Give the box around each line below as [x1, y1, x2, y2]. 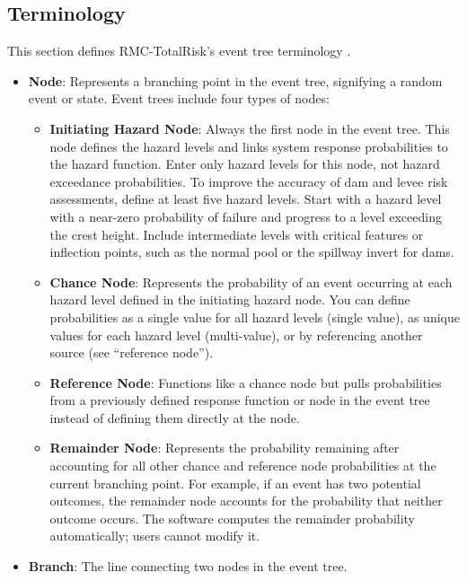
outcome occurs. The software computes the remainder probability [49, 508, 415, 527]
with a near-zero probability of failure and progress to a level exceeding [49, 207, 442, 225]
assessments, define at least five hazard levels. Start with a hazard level [49, 189, 442, 208]
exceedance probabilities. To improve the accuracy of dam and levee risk [49, 172, 448, 190]
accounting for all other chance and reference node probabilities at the [49, 456, 436, 475]
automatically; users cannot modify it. [49, 526, 260, 545]
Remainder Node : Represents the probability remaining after [49, 438, 400, 457]
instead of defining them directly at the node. [49, 408, 300, 427]
